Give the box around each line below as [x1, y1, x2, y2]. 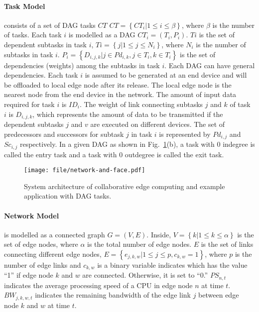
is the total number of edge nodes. [87, 239, 192, 249]
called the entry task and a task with [4, 149, 117, 159]
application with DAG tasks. [24, 191, 112, 201]
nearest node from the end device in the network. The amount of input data [4, 89, 237, 100]
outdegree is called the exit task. [125, 149, 224, 159]
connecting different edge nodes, [4, 248, 102, 259]
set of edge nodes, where [4, 239, 78, 249]
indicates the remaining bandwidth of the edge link [35, 290, 191, 300]
